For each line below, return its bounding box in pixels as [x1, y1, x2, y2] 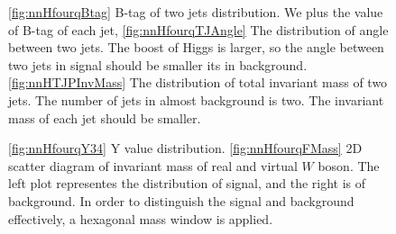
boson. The [318, 156, 380, 175]
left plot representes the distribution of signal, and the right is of [8, 174, 366, 193]
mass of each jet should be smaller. [8, 108, 201, 127]
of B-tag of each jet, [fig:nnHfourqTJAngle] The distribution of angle [8, 20, 389, 39]
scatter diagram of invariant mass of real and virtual [8, 156, 298, 175]
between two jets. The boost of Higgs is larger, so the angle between [8, 38, 384, 57]
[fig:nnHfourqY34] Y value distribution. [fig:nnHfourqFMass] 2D [8, 139, 363, 157]
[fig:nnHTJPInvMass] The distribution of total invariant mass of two [8, 73, 388, 92]
